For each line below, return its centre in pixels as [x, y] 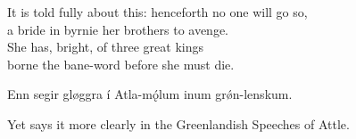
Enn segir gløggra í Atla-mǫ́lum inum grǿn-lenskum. [150, 94]
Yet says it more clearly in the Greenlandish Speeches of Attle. [178, 123]
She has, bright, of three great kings [106, 47]
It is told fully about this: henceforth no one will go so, [157, 12]
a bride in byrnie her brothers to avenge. [118, 29]
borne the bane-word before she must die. [121, 64]
